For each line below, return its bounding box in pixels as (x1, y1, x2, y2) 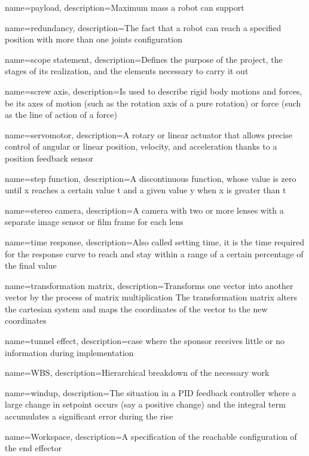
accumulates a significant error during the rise (5, 410, 173, 422)
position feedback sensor (5, 151, 94, 164)
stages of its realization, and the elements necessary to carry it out (5, 65, 249, 77)
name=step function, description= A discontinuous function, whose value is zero (5, 172, 296, 184)
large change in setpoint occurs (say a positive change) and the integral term (5, 398, 286, 411)
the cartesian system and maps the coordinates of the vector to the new (5, 302, 268, 315)
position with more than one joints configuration (5, 33, 182, 45)
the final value (5, 259, 57, 272)
